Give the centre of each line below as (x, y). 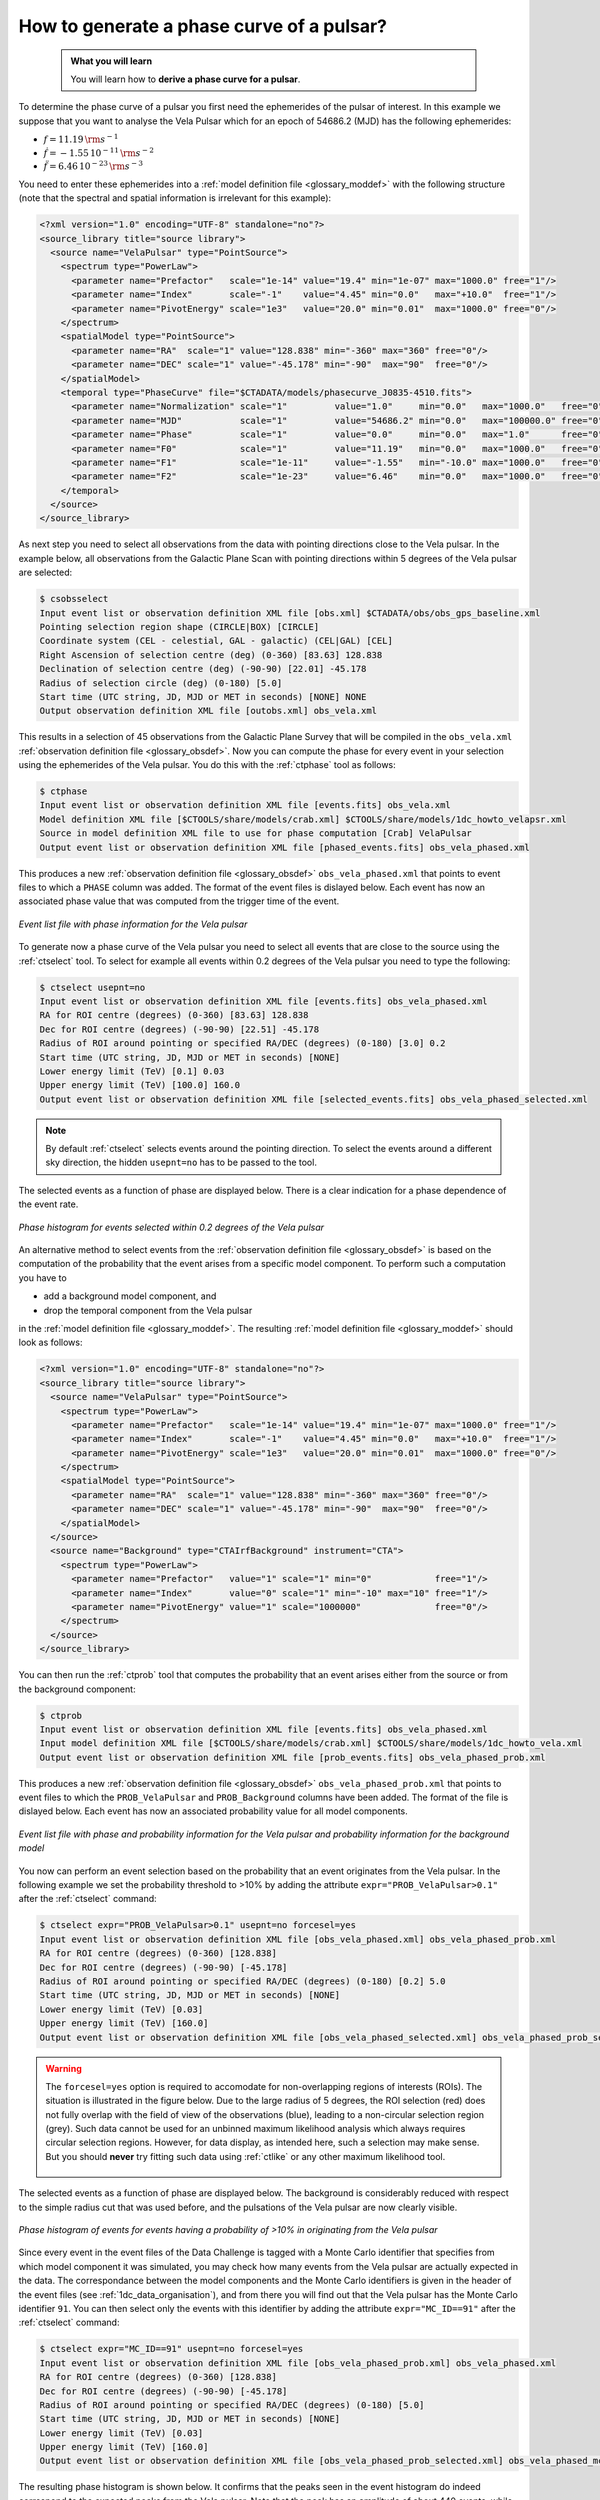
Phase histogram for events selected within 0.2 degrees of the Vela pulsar (171, 1227)
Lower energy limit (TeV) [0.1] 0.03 (132, 1071)
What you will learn (111, 61)
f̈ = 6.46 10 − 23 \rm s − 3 (93, 165)
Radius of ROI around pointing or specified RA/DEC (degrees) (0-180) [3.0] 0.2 (242, 1043)
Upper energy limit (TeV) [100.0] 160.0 (139, 1085)
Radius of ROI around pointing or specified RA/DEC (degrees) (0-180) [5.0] (232, 2404)
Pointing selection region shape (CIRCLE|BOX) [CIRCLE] (179, 626)
